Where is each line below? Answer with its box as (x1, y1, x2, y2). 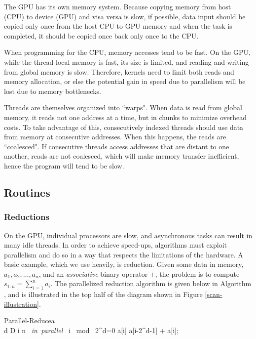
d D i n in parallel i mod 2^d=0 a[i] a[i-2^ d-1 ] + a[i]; (4, 325, 179, 336)
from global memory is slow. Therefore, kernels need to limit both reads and (4, 66, 234, 77)
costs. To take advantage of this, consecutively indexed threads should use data (4, 122, 244, 132)
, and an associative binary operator (38, 268, 148, 279)
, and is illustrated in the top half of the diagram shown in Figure (4, 289, 203, 299)
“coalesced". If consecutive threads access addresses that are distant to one (4, 141, 229, 151)
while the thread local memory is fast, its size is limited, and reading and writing (4, 56, 249, 67)
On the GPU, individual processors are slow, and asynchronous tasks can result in (4, 230, 253, 240)
